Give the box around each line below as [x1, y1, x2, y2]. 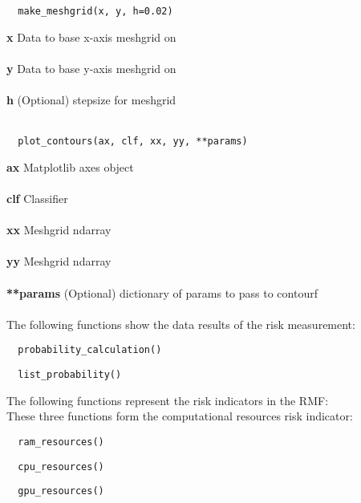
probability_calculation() [18, 344, 162, 356]
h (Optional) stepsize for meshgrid [6, 91, 176, 108]
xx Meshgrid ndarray [6, 221, 112, 238]
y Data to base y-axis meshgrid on [6, 59, 176, 76]
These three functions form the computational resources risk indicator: [6, 408, 353, 424]
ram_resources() [18, 436, 104, 448]
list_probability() [18, 369, 122, 381]
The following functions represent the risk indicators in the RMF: [6, 391, 329, 408]
